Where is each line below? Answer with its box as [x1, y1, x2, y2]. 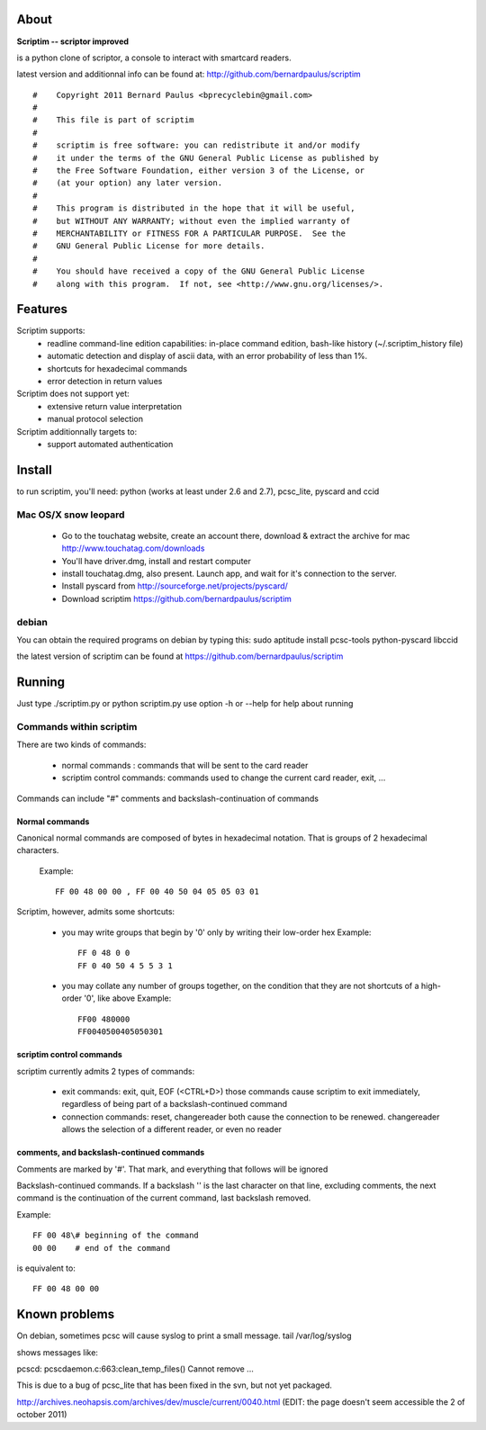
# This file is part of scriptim [32, 115, 194, 125]
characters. [16, 845, 59, 856]
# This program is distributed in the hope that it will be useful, [32, 203, 355, 213]
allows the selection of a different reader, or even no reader [61, 1124, 283, 1135]
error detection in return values [47, 376, 163, 387]
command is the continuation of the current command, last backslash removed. [16, 1192, 311, 1203]
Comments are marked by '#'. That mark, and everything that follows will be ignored [16, 1164, 328, 1174]
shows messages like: [16, 1346, 99, 1358]
